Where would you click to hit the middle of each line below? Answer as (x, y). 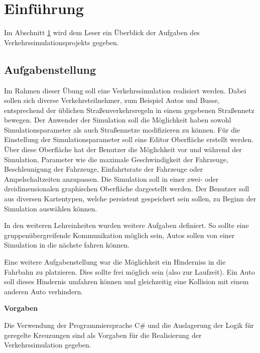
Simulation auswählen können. (51, 208)
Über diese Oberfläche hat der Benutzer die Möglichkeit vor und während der (123, 149)
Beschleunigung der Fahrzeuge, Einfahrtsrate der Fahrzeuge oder (104, 169)
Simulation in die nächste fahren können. (67, 245)
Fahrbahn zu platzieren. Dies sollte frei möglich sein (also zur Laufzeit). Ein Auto (129, 271)
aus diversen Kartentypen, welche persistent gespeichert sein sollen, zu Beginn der (130, 199)
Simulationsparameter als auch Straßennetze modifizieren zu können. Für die (122, 129)
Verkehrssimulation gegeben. (48, 345)
